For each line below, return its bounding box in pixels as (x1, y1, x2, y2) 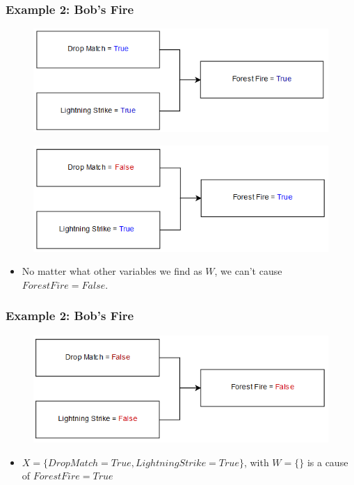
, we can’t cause (214, 264, 282, 278)
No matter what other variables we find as (22, 264, 202, 278)
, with (243, 454, 269, 469)
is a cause (307, 454, 348, 469)
